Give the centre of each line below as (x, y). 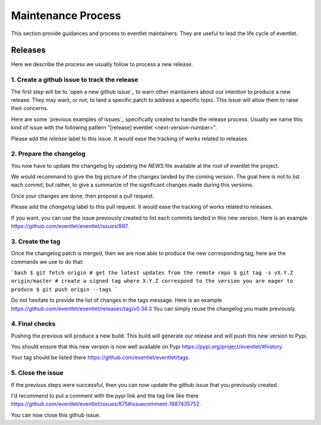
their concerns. (30, 108)
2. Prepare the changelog (48, 154)
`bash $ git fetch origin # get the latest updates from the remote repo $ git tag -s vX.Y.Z (152, 273)
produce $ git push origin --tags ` (64, 289)
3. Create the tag (36, 241)
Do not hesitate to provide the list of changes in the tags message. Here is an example (117, 300)
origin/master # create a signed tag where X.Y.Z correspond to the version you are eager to (152, 281)
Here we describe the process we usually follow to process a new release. (102, 64)
